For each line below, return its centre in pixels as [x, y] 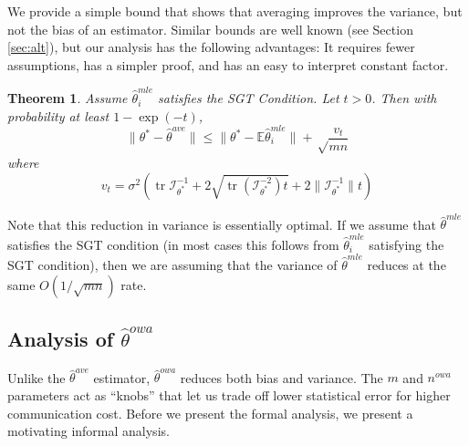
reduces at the [406, 264]
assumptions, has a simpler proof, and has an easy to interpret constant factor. [228, 64]
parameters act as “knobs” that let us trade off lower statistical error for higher [229, 395]
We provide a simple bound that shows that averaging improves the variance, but [235, 11]
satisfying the [406, 244]
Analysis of [61, 338]
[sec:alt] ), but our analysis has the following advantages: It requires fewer [211, 47]
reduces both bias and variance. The [281, 377]
